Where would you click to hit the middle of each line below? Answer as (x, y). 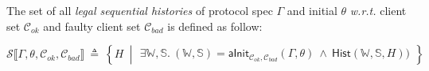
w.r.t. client (378, 10)
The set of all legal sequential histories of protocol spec (140, 10)
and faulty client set (92, 26)
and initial (312, 10)
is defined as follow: (215, 26)
